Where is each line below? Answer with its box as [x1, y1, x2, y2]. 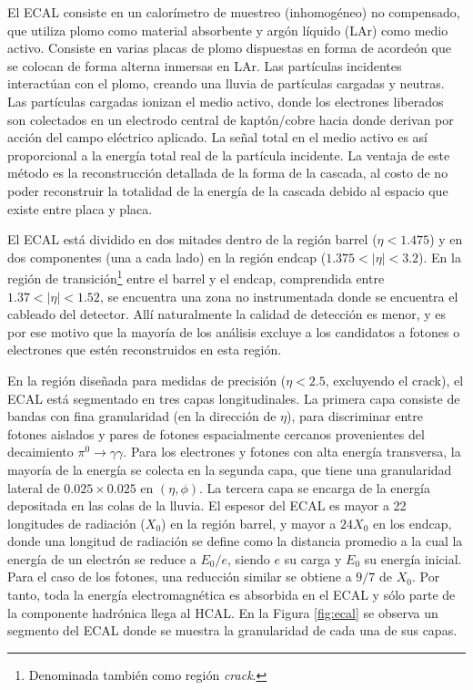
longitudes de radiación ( [7, 513, 146, 532]
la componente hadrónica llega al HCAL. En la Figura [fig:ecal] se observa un [7, 602, 438, 622]
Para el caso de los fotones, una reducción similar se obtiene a [7, 567, 352, 586]
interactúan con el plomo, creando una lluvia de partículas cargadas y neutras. [7, 74, 445, 93]
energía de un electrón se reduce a [7, 549, 196, 568]
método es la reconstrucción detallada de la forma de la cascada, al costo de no [7, 163, 448, 182]
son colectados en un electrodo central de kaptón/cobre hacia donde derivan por [7, 109, 454, 129]
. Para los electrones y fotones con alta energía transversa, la [123, 442, 461, 461]
